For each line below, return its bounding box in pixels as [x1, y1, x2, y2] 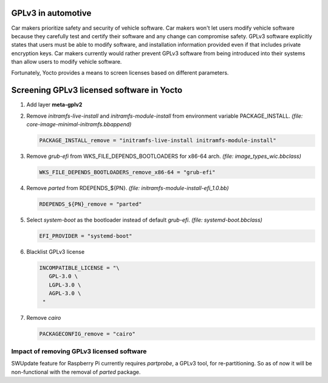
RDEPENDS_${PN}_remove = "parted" [39, 201, 142, 208]
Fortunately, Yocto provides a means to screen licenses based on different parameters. [11, 69, 229, 76]
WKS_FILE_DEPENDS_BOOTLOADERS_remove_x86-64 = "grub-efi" [39, 169, 216, 176]
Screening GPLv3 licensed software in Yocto [11, 85, 183, 95]
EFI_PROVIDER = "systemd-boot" [39, 232, 133, 240]
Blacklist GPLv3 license [26, 248, 85, 256]
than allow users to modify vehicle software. [11, 58, 122, 66]
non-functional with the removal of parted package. [11, 368, 141, 376]
